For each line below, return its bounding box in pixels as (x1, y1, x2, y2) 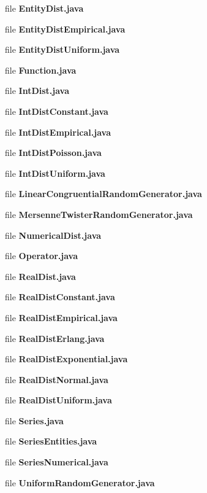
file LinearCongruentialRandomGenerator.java (5, 187, 202, 200)
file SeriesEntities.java (5, 435, 97, 448)
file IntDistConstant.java (5, 104, 108, 117)
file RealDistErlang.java (5, 332, 105, 344)
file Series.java (5, 414, 64, 427)
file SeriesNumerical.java (5, 456, 108, 468)
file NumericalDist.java (5, 228, 102, 241)
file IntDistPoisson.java (5, 146, 102, 159)
